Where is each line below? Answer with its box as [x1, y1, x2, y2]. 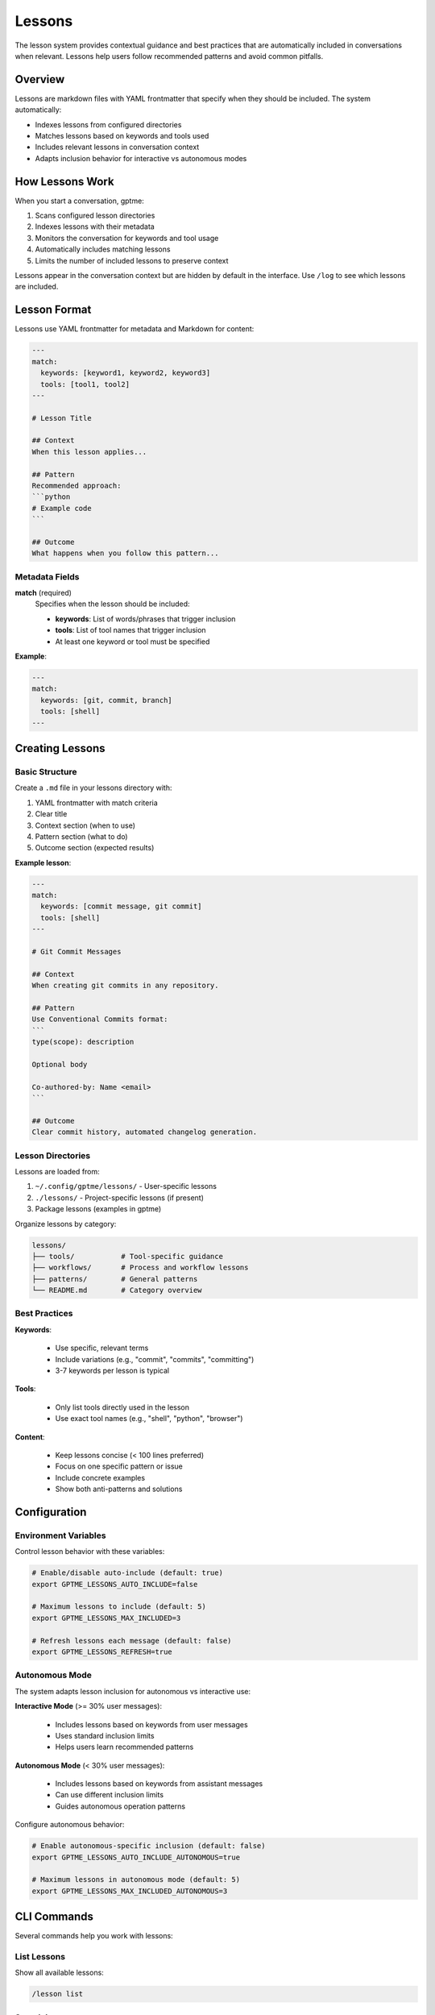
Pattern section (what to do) [35, 831, 128, 841]
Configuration [14, 1505, 87, 1519]
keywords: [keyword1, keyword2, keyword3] [40, 368, 211, 378]
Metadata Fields [14, 571, 80, 582]
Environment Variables [14, 1530, 106, 1541]
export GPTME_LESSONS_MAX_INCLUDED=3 [31, 1613, 181, 1622]
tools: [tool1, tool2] [40, 380, 130, 388]
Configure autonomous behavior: [14, 1820, 125, 1830]
